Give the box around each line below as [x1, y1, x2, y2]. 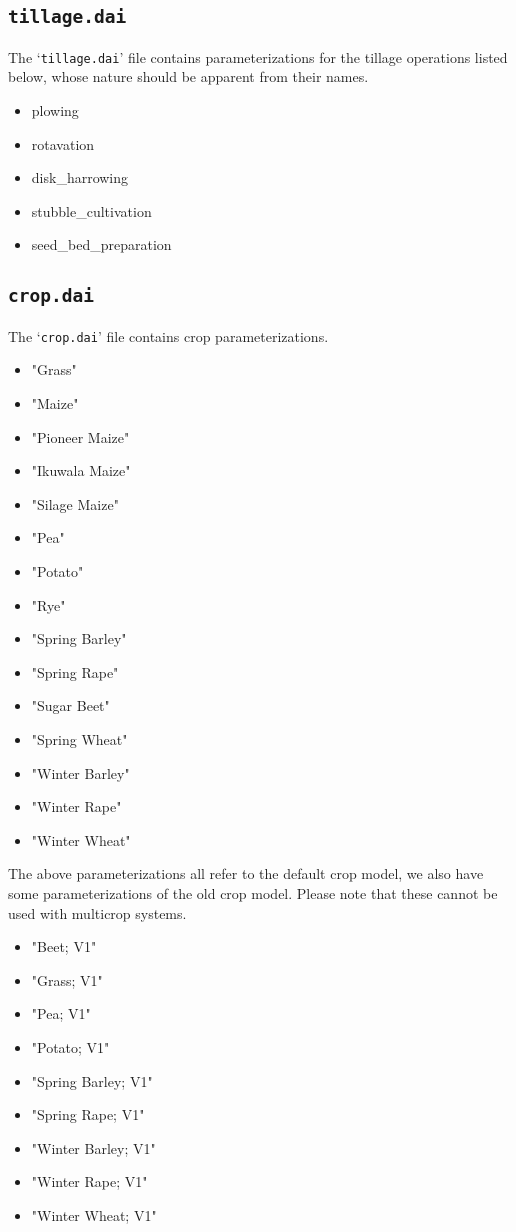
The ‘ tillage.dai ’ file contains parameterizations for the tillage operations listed [8, 46, 508, 67]
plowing [31, 100, 79, 121]
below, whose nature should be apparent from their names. [8, 66, 369, 87]
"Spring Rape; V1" [31, 1104, 145, 1125]
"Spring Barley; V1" [31, 1070, 153, 1091]
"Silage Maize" [31, 493, 119, 514]
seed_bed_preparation [31, 234, 172, 255]
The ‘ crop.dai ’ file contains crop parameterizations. [8, 325, 329, 346]
